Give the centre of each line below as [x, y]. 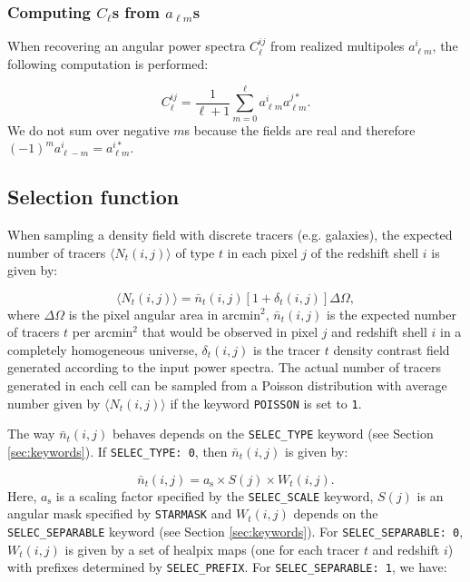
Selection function [93, 197]
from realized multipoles [337, 46]
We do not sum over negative [88, 129]
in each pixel [262, 252]
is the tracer [287, 349]
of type [195, 252]
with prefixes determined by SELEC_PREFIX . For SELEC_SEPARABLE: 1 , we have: [227, 567]
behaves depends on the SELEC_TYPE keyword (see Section [273, 434]
